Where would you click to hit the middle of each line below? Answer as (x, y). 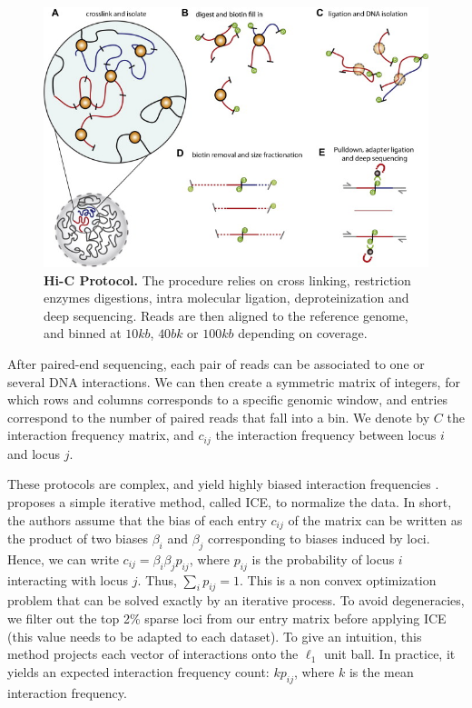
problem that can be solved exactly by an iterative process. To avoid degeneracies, (236, 600)
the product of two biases (78, 538)
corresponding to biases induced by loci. (319, 538)
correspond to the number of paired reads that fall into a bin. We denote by (219, 417)
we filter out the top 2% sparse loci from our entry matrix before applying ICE (227, 618)
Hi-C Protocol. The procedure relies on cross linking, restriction (227, 279)
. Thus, (157, 579)
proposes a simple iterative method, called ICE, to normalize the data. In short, (230, 502)
